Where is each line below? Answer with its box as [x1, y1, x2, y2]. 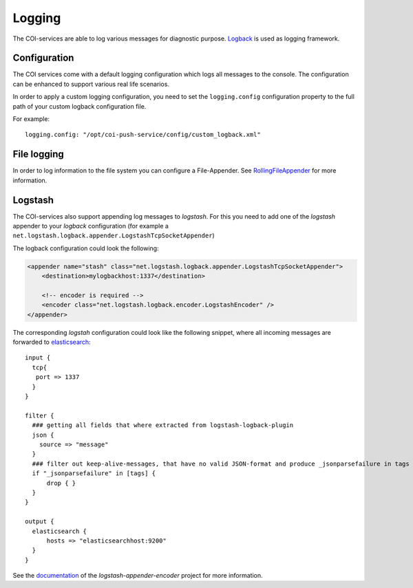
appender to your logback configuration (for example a [12, 222, 169, 230]
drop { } [46, 479, 76, 487]
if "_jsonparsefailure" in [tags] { [32, 470, 156, 477]
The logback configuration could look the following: [12, 244, 159, 252]
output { [25, 518, 54, 525]
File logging [12, 149, 65, 160]
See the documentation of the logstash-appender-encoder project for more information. [12, 571, 263, 580]
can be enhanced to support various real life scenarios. [12, 80, 170, 88]
